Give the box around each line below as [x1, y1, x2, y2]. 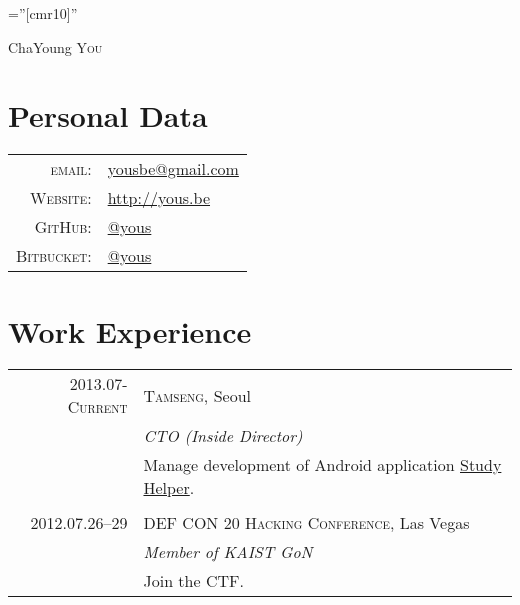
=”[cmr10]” [8, 3, 78, 23]
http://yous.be [107, 186, 211, 210]
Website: [29, 186, 92, 210]
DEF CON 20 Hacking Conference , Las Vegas [143, 511, 470, 535]
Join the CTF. [143, 569, 244, 593]
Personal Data [8, 95, 208, 136]
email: [50, 157, 92, 181]
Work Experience [8, 310, 252, 351]
